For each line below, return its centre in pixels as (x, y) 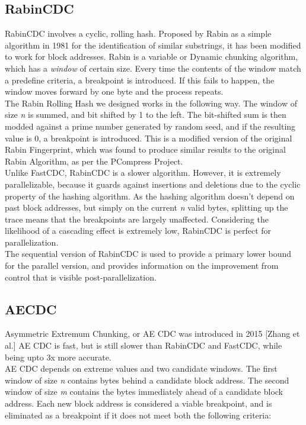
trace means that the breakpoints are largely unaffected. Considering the (137, 219)
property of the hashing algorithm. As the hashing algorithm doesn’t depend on (150, 196)
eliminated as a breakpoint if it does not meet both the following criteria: (138, 415)
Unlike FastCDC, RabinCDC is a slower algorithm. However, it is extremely (143, 173)
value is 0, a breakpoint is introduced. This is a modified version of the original (149, 138)
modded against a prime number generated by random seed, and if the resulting (150, 126)
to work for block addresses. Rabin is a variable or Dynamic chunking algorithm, (152, 57)
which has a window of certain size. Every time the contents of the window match (153, 68)
